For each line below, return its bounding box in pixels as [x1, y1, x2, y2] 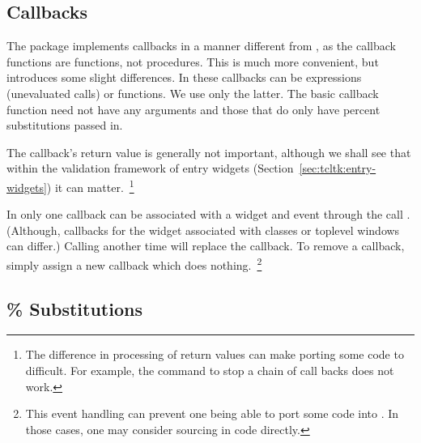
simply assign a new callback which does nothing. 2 [6, 253, 262, 273]
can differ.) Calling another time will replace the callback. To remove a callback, [6, 237, 405, 254]
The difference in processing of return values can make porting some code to [25, 346, 404, 363]
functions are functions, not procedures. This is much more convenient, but [6, 53, 379, 70]
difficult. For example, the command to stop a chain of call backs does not [25, 362, 394, 379]
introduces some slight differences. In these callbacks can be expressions [6, 69, 362, 86]
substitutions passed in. [6, 117, 123, 134]
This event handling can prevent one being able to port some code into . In [25, 405, 399, 422]
